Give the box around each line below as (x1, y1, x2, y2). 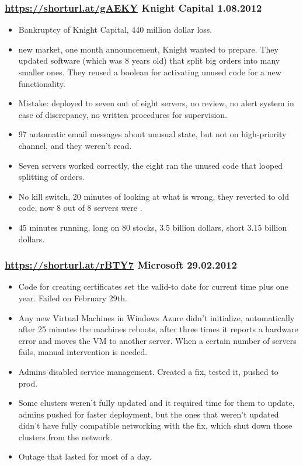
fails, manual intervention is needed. (18, 346, 148, 358)
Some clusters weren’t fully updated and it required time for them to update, (18, 397, 295, 409)
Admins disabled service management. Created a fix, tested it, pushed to (18, 365, 278, 377)
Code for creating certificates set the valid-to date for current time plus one (18, 280, 288, 293)
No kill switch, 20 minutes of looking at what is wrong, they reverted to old (18, 190, 289, 202)
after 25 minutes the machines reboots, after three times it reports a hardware (18, 323, 298, 335)
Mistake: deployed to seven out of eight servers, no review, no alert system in (18, 97, 294, 109)
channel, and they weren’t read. (18, 139, 132, 151)
